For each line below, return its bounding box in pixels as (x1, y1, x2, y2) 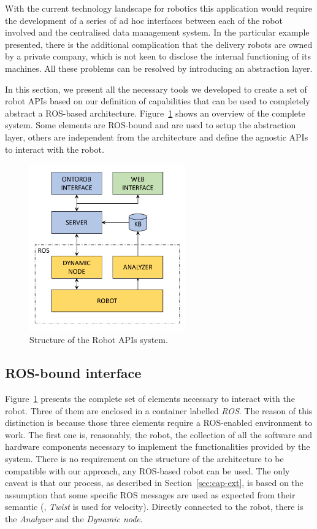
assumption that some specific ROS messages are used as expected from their (5, 488, 296, 501)
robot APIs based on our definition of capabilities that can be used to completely (5, 95, 310, 107)
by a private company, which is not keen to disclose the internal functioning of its (5, 50, 311, 63)
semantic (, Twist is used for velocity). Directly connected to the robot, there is (5, 500, 304, 513)
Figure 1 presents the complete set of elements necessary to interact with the (5, 392, 295, 405)
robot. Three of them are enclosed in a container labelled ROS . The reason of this (5, 404, 313, 417)
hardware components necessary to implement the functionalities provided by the (5, 440, 310, 453)
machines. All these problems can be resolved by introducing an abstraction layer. (5, 61, 313, 74)
